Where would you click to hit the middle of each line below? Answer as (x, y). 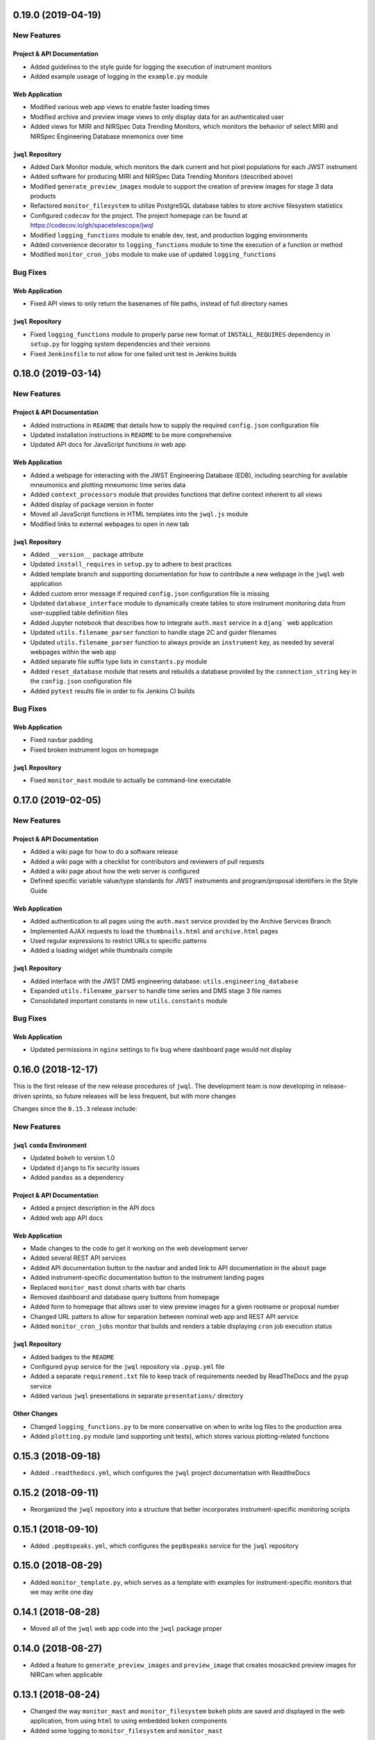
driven (22, 1096)
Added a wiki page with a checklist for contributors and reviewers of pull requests (147, 861)
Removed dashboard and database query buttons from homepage (125, 1297)
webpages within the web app (73, 651)
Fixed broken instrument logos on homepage (94, 750)
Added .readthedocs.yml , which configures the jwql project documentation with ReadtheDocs (170, 1473)
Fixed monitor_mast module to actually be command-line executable (131, 780)
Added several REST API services (78, 1258)
